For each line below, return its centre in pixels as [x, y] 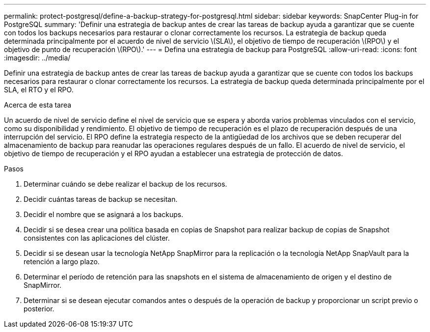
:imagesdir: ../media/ [37, 58]
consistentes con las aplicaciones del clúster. [97, 238]
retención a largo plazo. [62, 262]
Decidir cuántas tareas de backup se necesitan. [101, 199]
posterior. [39, 309]
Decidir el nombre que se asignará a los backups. [104, 214]
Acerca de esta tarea [38, 105]
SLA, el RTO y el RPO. [39, 90]
